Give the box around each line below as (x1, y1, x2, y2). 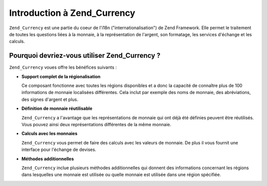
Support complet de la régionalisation (21, 73, 101, 79)
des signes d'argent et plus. (21, 96, 79, 102)
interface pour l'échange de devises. (21, 146, 96, 153)
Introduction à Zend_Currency (9, 7, 135, 18)
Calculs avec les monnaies (21, 131, 78, 137)
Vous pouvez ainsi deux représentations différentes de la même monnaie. (21, 121, 172, 127)
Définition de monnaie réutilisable (21, 105, 92, 111)
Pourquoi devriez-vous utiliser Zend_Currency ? (9, 51, 161, 60)
